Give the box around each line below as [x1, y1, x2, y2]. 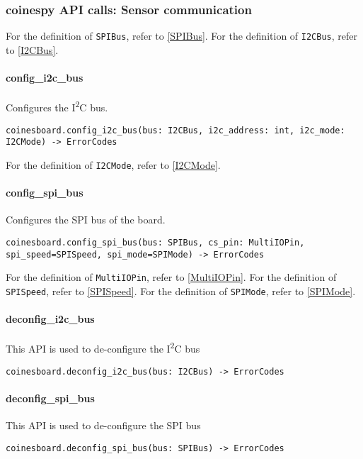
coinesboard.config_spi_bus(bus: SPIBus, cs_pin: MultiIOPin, [6, 237, 305, 248]
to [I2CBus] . [6, 42, 59, 57]
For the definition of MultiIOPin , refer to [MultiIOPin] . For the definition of [6, 270, 337, 284]
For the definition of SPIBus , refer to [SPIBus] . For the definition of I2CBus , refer [6, 28, 357, 43]
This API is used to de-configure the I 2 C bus [6, 339, 200, 355]
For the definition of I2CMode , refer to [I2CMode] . [6, 157, 221, 172]
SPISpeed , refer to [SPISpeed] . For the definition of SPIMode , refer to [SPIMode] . [6, 283, 356, 298]
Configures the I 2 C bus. [6, 98, 108, 114]
